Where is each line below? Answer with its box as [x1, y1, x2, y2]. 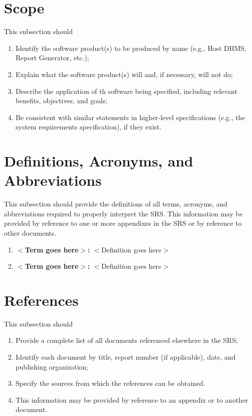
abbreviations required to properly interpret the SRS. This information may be [4, 208, 243, 218]
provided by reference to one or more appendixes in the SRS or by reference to [4, 218, 242, 228]
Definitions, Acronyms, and [4, 151, 193, 171]
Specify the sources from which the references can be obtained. [15, 378, 205, 388]
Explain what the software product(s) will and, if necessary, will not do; [15, 69, 233, 79]
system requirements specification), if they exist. [15, 122, 162, 132]
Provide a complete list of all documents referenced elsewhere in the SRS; [15, 335, 238, 345]
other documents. [4, 227, 56, 238]
